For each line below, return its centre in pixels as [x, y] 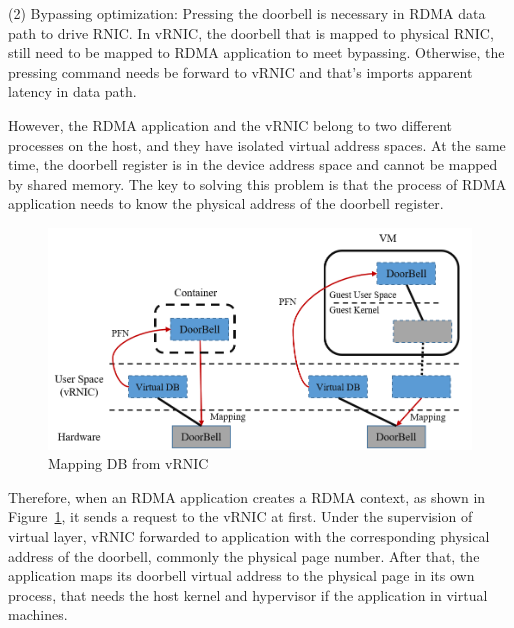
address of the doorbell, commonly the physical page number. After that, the [244, 555]
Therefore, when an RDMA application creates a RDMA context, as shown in [247, 496]
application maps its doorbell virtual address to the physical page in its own [241, 575]
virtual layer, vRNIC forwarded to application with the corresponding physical [249, 536]
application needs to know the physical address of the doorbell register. [226, 203]
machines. [38, 614]
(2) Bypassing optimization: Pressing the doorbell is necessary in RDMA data [247, 13]
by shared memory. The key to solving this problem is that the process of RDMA [257, 183]
